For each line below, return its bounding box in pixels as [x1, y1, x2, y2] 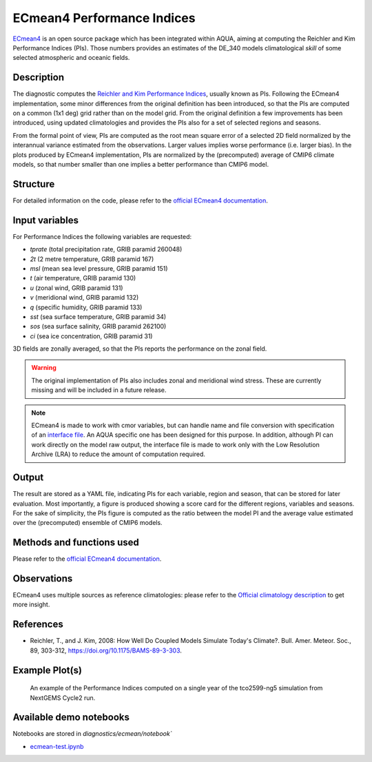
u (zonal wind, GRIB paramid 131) [30, 283, 123, 292]
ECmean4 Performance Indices [12, 10, 196, 25]
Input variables [12, 214, 79, 226]
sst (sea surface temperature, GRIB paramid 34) [30, 312, 167, 320]
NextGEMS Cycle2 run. [30, 693, 96, 702]
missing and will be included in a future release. [31, 386, 167, 394]
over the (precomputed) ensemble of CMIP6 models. [12, 519, 163, 527]
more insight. [12, 600, 50, 609]
